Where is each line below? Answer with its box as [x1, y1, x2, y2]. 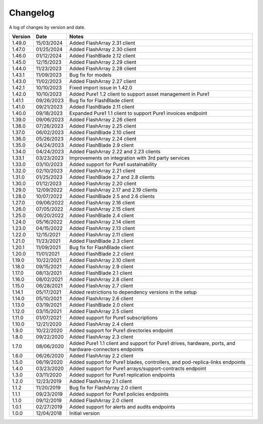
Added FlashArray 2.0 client [69, 397, 133, 404]
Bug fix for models [69, 71, 112, 78]
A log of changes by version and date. [9, 24, 86, 30]
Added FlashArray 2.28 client [69, 65, 136, 72]
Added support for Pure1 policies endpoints [69, 390, 169, 397]
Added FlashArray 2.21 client [69, 167, 136, 174]
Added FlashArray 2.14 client [69, 218, 135, 225]
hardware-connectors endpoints [69, 346, 144, 352]
